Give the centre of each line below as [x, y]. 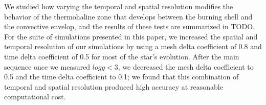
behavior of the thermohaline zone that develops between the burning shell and [128, 16]
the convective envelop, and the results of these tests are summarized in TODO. [129, 26]
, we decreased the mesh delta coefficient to [186, 66]
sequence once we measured [47, 66]
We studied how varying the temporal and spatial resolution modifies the [119, 6]
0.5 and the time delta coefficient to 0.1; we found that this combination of [121, 77]
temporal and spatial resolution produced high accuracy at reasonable [114, 86]
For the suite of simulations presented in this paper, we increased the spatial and [131, 36]
